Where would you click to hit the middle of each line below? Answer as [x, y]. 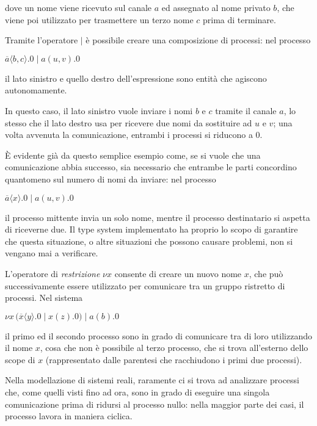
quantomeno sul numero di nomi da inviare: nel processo [111, 179]
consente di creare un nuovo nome [178, 273]
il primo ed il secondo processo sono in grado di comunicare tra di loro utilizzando [158, 335]
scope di [20, 359]
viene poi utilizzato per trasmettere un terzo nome [99, 19]
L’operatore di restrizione [53, 273]
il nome [19, 348]
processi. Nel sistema [44, 298]
